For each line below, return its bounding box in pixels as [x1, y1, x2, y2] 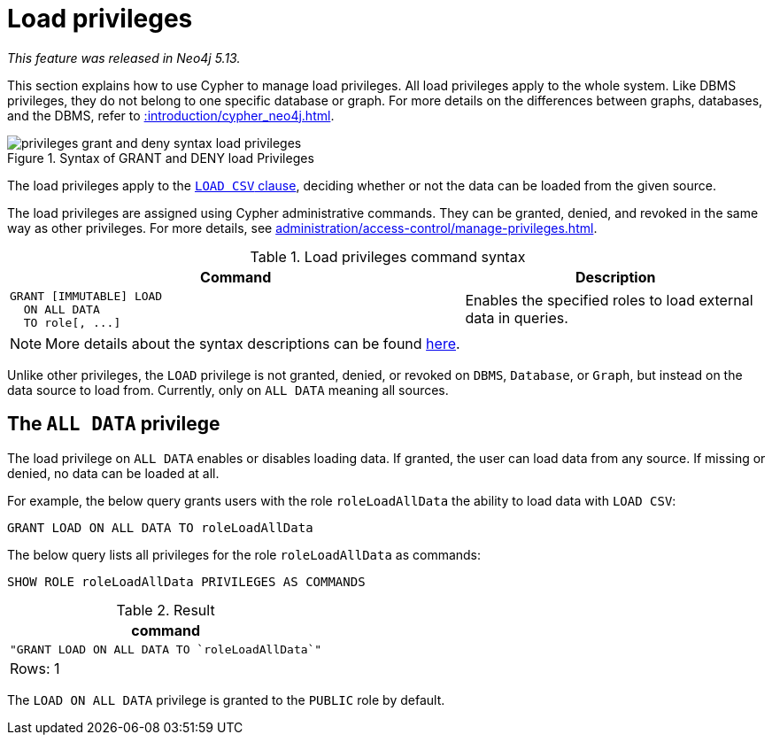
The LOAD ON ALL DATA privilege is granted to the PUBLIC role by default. [7, 692, 445, 707]
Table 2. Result [116, 600, 215, 619]
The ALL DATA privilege [7, 413, 220, 436]
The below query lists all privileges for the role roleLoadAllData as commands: [7, 546, 482, 562]
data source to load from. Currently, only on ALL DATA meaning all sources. [7, 382, 449, 398]
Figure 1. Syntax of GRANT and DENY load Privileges [7, 150, 314, 166]
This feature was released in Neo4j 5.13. [7, 50, 241, 66]
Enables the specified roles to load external [465, 291, 753, 310]
